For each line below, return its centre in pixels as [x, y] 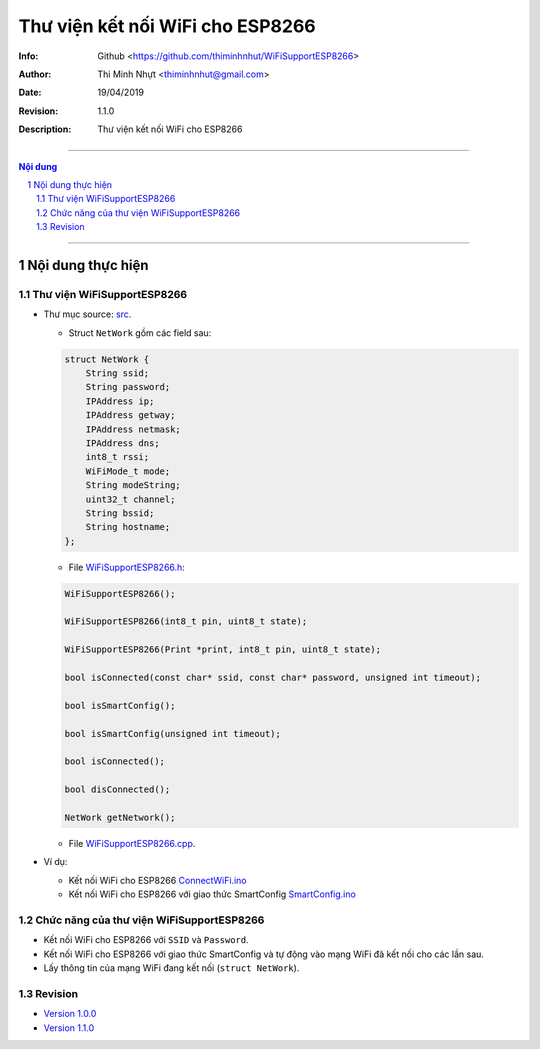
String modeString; [133, 485]
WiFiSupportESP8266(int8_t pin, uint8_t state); [186, 621]
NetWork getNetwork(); [120, 817]
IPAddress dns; [122, 443]
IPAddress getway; [130, 415]
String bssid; [120, 513]
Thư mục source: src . [87, 314]
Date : [30, 92]
